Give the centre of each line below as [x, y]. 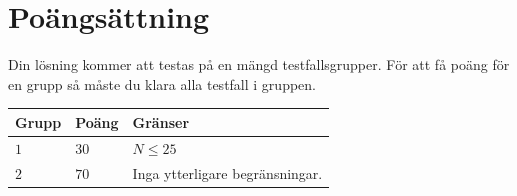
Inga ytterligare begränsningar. [227, 172]
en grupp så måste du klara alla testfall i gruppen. [162, 83]
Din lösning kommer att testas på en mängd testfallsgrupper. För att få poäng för [259, 64]
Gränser [161, 121]
